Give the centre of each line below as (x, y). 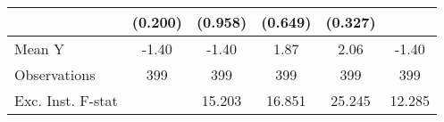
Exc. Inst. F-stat (66, 100)
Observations (55, 74)
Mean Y (40, 49)
